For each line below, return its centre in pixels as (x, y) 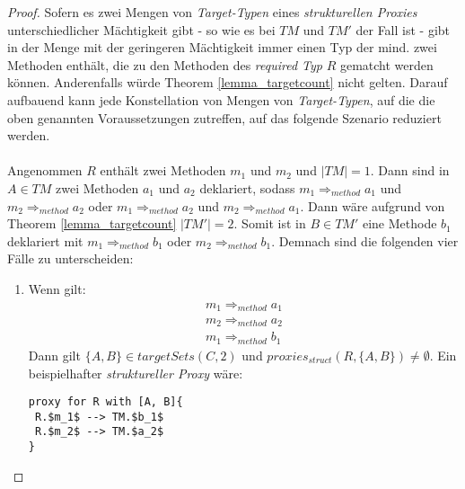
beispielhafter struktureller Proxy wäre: (136, 373)
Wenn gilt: (57, 288)
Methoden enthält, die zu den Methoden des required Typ (165, 64)
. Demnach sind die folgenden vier (365, 240)
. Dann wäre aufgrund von (373, 205)
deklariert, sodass (247, 187)
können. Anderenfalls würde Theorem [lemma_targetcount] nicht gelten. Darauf (228, 82)
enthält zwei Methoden (163, 170)
